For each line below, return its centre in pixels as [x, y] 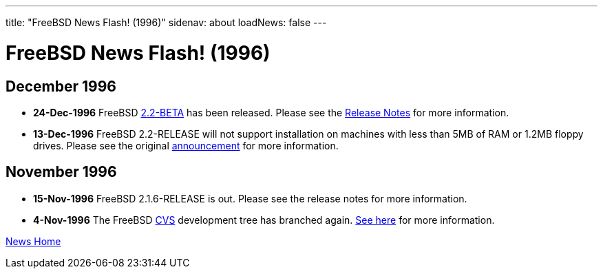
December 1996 [61, 86]
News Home [33, 241]
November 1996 [61, 172]
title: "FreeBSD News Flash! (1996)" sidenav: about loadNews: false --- [166, 22]
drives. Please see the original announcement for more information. [186, 145]
